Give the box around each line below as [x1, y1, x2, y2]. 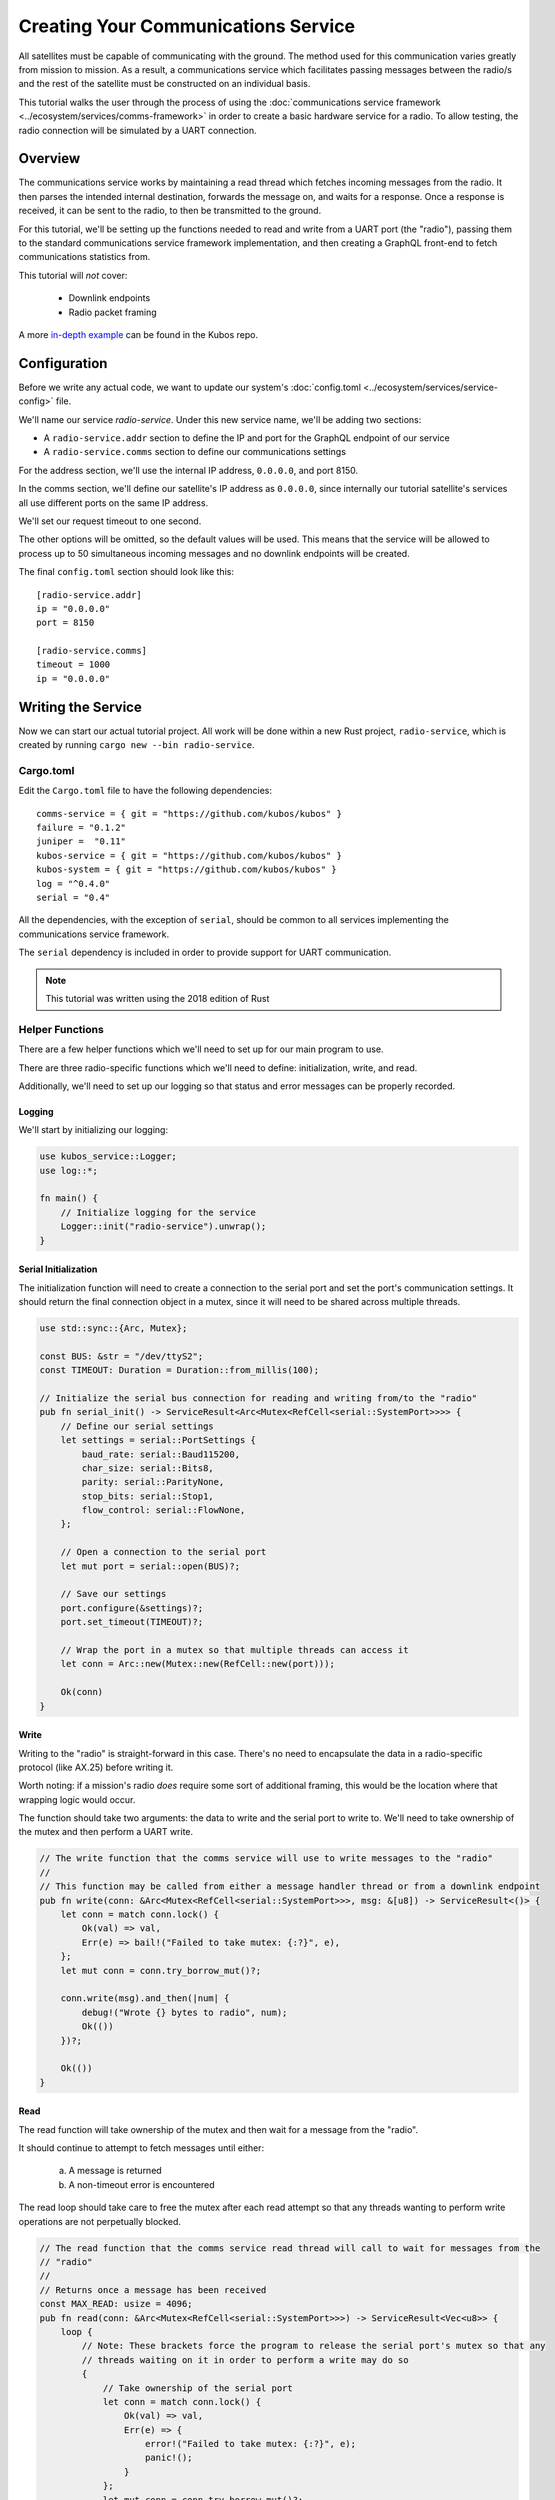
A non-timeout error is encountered [68, 2178, 215, 2190]
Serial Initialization [18, 1263, 98, 1275]
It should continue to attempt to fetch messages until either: [18, 2142, 265, 2154]
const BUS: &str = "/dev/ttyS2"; [39, 1350, 204, 1362]
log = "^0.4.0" [36, 878, 111, 889]
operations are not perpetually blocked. [18, 2215, 182, 2227]
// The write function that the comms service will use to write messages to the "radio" [39, 1853, 494, 1864]
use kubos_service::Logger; [39, 1151, 177, 1162]
